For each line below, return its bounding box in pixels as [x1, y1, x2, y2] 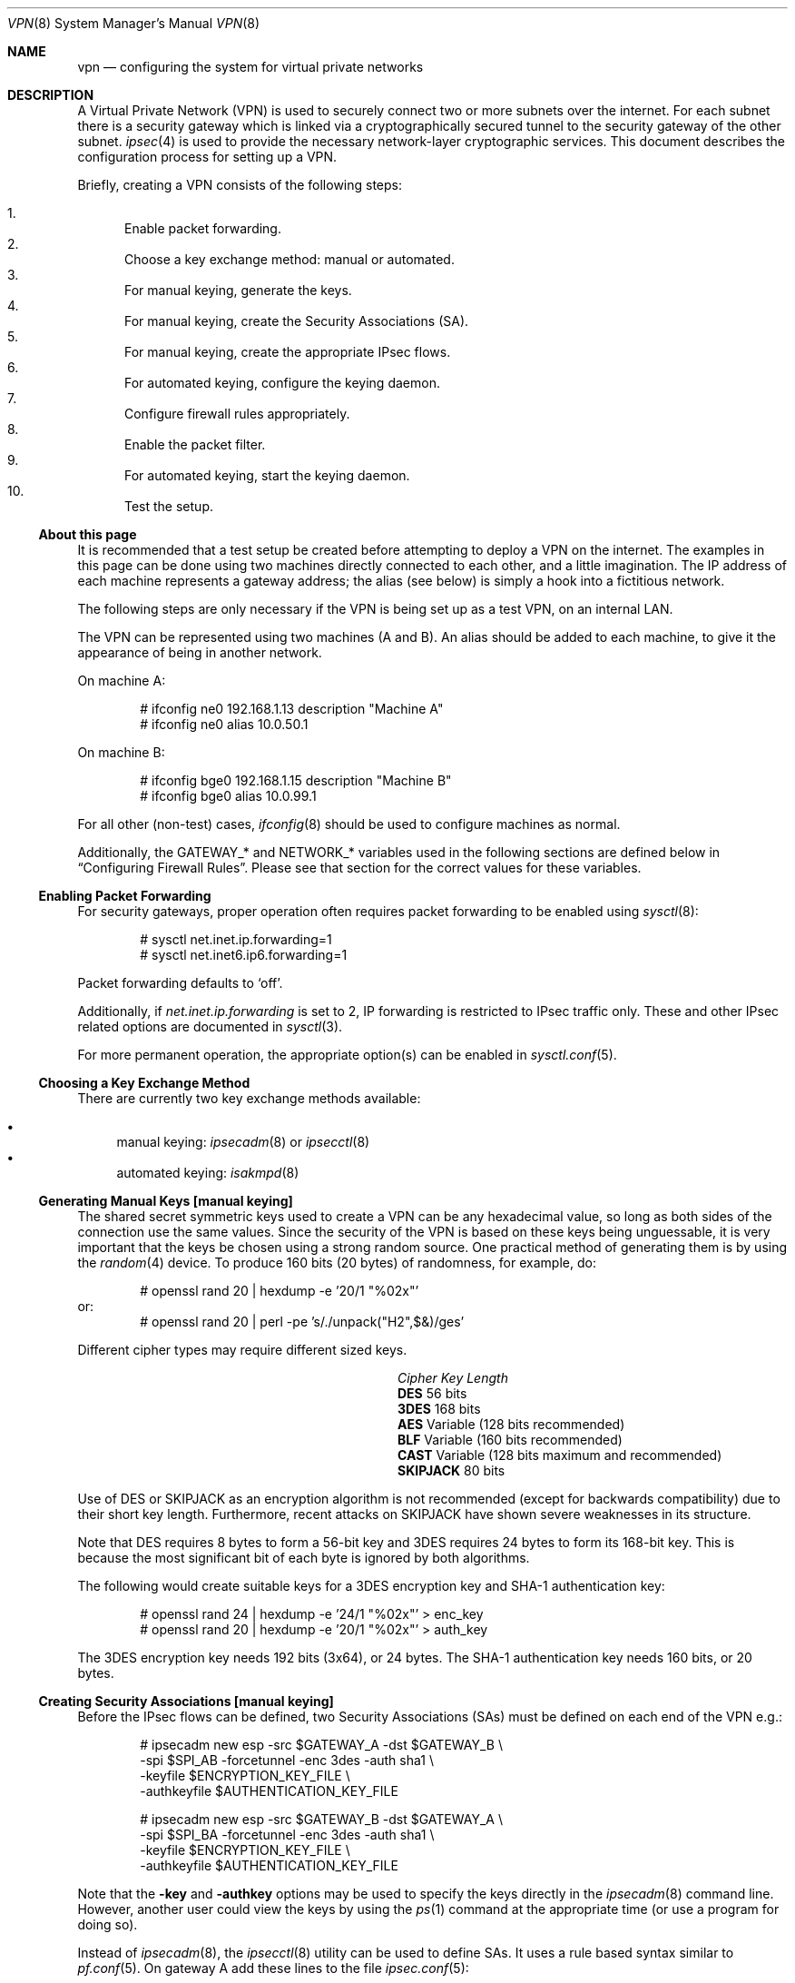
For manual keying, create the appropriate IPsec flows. [124, 344, 451, 360]
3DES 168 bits [397, 1401, 481, 1416]
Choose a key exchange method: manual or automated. [124, 252, 455, 267]
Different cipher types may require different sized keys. [77, 1342, 407, 1357]
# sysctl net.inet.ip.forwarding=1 [140, 932, 332, 947]
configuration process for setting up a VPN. [77, 149, 338, 164]
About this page [38, 527, 137, 542]
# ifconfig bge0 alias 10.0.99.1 [140, 788, 317, 804]
